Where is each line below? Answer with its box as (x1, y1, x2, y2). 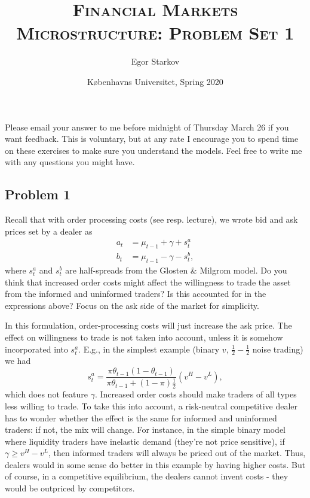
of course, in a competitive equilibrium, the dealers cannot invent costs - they (5, 470, 288, 482)
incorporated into (5, 342, 68, 355)
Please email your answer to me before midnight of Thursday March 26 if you (5, 120, 289, 133)
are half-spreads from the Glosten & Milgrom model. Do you (65, 264, 287, 277)
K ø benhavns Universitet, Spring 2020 (87, 75, 223, 87)
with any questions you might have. (5, 156, 135, 168)
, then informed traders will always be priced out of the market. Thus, (48, 447, 306, 459)
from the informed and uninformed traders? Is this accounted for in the (5, 287, 266, 300)
